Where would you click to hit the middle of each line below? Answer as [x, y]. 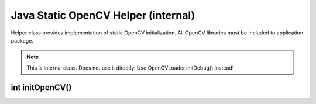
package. [22, 40]
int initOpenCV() [41, 87]
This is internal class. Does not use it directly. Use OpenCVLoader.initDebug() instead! [130, 68]
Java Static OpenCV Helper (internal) [103, 15]
